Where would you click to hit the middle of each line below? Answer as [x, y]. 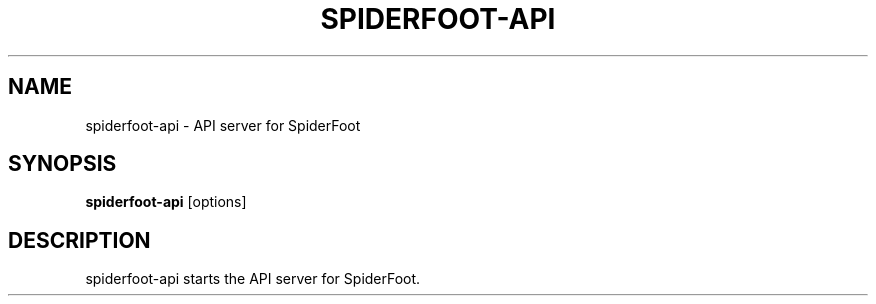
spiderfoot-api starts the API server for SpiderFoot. [253, 279]
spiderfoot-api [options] [166, 202]
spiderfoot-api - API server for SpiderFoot [223, 125]
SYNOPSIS [62, 164]
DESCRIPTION [79, 240]
